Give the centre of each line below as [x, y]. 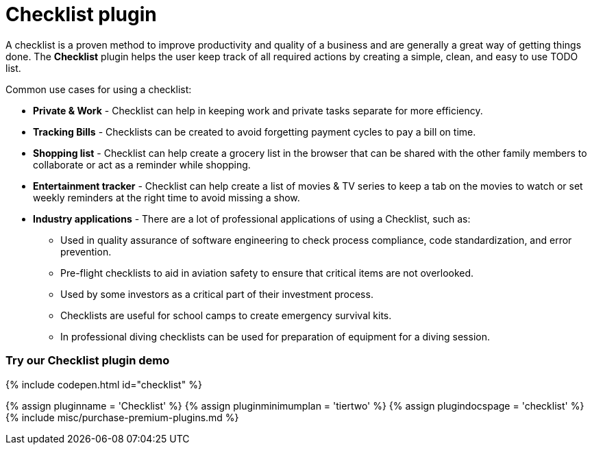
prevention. [86, 251]
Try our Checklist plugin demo [88, 361]
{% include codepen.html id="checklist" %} [104, 384]
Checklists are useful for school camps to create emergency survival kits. [226, 315]
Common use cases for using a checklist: [99, 89]
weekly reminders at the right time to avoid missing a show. [166, 197]
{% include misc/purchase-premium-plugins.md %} [122, 417]
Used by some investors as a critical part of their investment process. [217, 294]
